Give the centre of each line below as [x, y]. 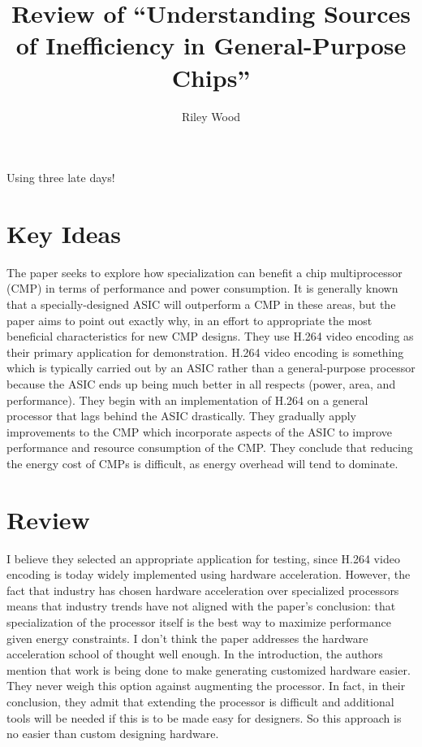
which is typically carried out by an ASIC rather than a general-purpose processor [211, 368]
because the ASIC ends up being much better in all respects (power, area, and [201, 383]
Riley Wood [211, 116]
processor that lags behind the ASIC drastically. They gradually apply [182, 416]
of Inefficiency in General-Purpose [211, 45]
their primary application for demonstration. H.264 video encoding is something [205, 352]
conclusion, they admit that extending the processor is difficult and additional [200, 701]
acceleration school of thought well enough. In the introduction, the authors [195, 654]
